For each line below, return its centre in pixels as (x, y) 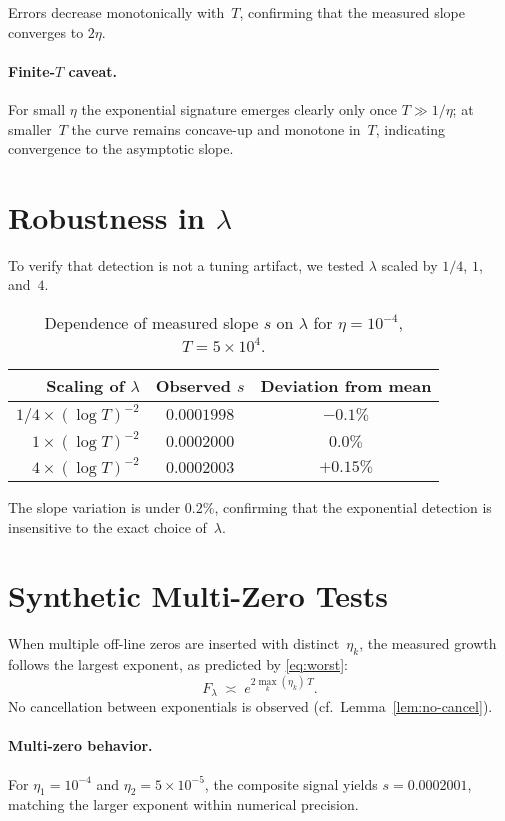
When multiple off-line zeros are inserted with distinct (174, 643)
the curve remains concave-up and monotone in (216, 128)
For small (37, 108)
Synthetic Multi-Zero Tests (198, 595)
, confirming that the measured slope (352, 12)
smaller (30, 128)
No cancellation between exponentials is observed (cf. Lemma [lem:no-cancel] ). (250, 706)
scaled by (409, 264)
